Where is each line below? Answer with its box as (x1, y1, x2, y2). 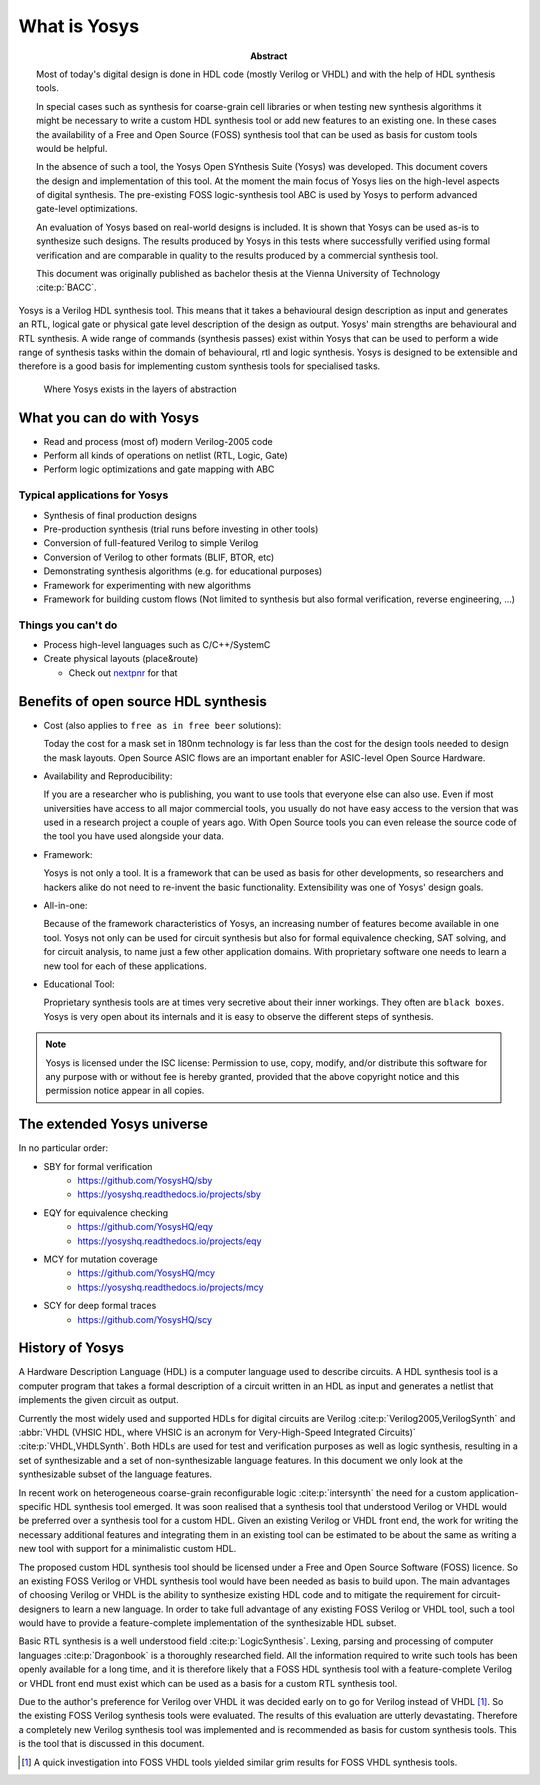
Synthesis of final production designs (43, 509, 197, 521)
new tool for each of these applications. (43, 960, 207, 972)
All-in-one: (43, 900, 88, 912)
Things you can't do (18, 618, 118, 632)
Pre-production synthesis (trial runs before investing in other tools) (43, 523, 319, 535)
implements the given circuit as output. (18, 1394, 179, 1406)
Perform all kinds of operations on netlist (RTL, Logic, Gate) (43, 450, 289, 462)
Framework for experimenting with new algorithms (43, 579, 252, 591)
